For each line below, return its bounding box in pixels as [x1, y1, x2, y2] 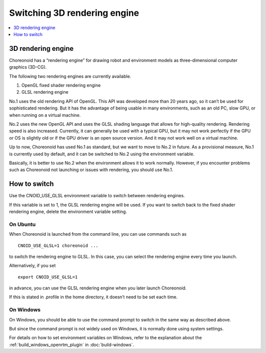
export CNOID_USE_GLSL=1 [18, 274, 78, 280]
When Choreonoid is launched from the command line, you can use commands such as [9, 231, 187, 237]
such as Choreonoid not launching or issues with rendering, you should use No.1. [9, 167, 173, 173]
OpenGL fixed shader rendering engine [21, 82, 101, 88]
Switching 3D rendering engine [9, 7, 139, 18]
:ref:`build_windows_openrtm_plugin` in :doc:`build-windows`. [9, 342, 134, 348]
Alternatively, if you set [9, 263, 56, 269]
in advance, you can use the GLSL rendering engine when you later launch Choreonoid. [9, 285, 187, 291]
